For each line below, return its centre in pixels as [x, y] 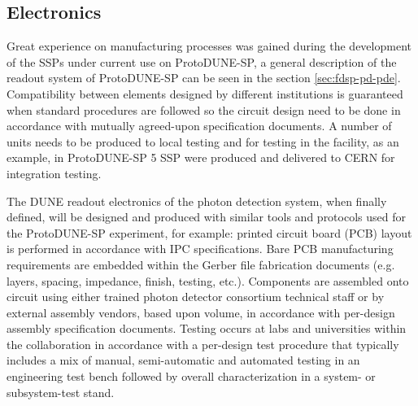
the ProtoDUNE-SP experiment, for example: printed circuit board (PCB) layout [209, 232]
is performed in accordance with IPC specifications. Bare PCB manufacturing [200, 249]
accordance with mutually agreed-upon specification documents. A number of [199, 126]
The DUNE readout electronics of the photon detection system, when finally [197, 201]
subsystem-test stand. [61, 392]
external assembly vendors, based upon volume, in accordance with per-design [201, 312]
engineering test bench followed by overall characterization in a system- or [191, 376]
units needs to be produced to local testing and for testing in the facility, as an [203, 141]
